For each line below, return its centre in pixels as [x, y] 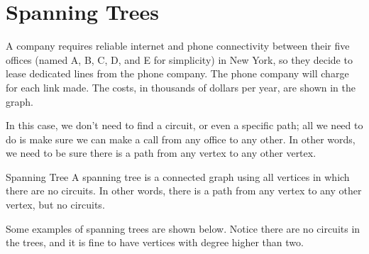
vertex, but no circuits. [55, 205]
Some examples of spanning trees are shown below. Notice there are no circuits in [183, 228]
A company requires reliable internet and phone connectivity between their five [178, 46]
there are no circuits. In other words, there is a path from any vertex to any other [184, 190]
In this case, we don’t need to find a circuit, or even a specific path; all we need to [184, 125]
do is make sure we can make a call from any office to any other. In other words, [181, 139]
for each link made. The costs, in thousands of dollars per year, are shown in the [181, 87]
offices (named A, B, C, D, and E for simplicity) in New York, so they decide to [179, 59]
